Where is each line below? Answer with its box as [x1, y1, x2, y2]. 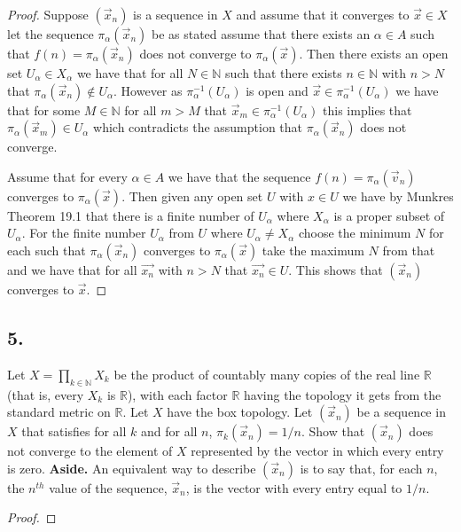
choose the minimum [298, 223, 411, 242]
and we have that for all [7, 260, 137, 278]
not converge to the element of [7, 442, 173, 460]
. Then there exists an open [299, 44, 449, 62]
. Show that [301, 422, 365, 441]
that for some [7, 100, 81, 119]
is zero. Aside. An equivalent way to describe [7, 458, 256, 477]
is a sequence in [133, 5, 218, 23]
